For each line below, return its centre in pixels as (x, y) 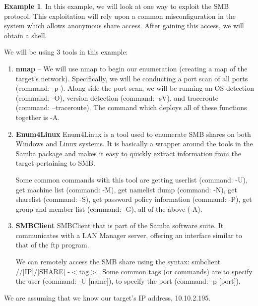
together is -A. (38, 117)
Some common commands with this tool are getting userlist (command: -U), (131, 179)
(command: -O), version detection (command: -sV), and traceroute (117, 97)
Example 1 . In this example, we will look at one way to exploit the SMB (117, 6)
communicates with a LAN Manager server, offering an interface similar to (129, 235)
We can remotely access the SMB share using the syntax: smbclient (118, 262)
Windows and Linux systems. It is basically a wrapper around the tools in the (134, 144)
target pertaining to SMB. (55, 163)
